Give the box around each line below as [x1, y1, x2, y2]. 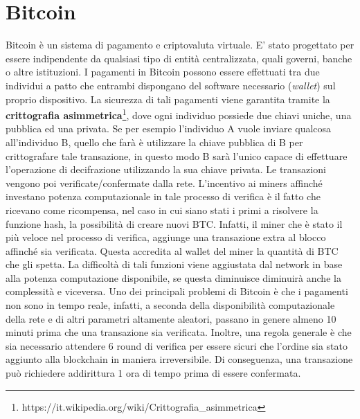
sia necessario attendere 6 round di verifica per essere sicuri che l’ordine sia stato [6, 338, 348, 353]
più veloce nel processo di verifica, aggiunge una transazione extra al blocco [6, 230, 326, 244]
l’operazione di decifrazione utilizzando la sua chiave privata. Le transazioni [6, 162, 326, 177]
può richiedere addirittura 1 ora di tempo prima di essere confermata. [6, 366, 301, 380]
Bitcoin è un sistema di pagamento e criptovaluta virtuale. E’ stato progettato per [6, 37, 354, 52]
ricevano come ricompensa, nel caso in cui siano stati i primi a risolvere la [6, 202, 318, 217]
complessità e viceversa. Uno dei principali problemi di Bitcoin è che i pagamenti [6, 284, 348, 298]
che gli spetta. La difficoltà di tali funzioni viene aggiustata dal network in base [6, 257, 343, 271]
